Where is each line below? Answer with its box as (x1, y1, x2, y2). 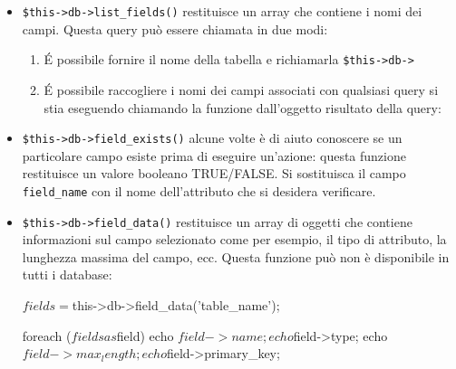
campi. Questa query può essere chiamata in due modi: (22, 19, 328, 38)
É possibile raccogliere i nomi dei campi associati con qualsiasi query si (44, 80, 439, 99)
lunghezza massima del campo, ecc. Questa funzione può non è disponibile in (22, 247, 450, 266)
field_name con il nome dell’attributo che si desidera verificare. (22, 181, 376, 200)
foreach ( (22, 326, 72, 345)
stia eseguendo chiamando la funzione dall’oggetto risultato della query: (44, 98, 441, 117)
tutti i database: (22, 265, 112, 284)
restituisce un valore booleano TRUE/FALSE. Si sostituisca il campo (22, 164, 406, 183)
